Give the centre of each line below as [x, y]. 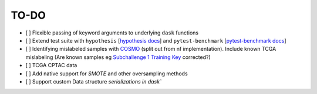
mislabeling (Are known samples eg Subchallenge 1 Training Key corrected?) [118, 57]
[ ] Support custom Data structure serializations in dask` [93, 81]
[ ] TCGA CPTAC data [51, 65]
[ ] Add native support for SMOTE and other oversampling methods [107, 74]
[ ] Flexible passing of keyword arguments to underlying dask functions [112, 33]
